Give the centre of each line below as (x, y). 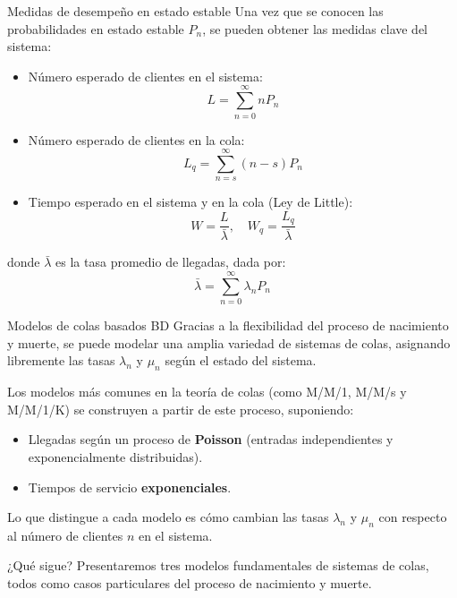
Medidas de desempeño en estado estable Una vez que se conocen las (195, 11)
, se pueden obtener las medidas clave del (315, 28)
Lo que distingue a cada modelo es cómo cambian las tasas (168, 517)
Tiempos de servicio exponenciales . (130, 487)
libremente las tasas (61, 360)
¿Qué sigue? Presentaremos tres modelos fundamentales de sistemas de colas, (218, 565)
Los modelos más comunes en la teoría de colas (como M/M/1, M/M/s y (207, 392)
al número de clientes (65, 535)
